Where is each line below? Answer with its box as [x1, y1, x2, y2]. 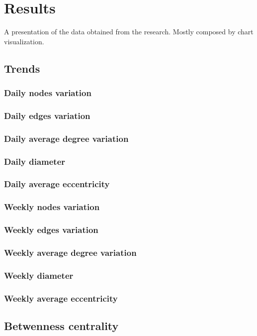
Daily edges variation [4, 109, 90, 121]
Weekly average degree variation [4, 246, 137, 258]
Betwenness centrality [4, 318, 119, 333]
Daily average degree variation [4, 132, 129, 144]
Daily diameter [4, 155, 66, 167]
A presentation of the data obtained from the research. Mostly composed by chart [4, 26, 254, 37]
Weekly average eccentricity [4, 292, 118, 304]
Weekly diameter [4, 269, 74, 281]
